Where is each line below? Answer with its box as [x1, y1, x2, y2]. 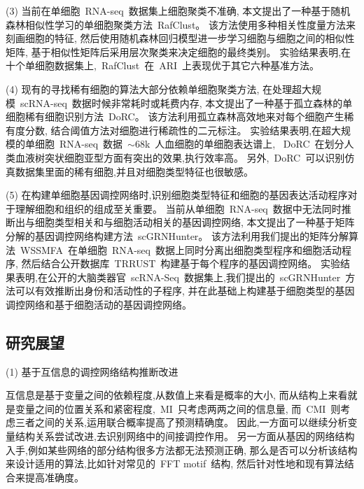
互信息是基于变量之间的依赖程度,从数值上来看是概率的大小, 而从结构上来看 [6, 388, 348, 402]
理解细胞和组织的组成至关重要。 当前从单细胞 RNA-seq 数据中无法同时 [15, 201, 342, 215]
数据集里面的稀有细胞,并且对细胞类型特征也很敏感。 [15, 164, 253, 178]
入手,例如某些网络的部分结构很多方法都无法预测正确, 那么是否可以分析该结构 [6, 442, 358, 457]
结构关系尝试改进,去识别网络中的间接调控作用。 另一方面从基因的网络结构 [15, 429, 355, 444]
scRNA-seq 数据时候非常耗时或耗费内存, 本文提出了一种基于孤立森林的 [20, 95, 343, 110]
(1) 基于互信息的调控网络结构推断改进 [6, 364, 178, 378]
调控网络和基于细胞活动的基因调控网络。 [6, 297, 192, 311]
